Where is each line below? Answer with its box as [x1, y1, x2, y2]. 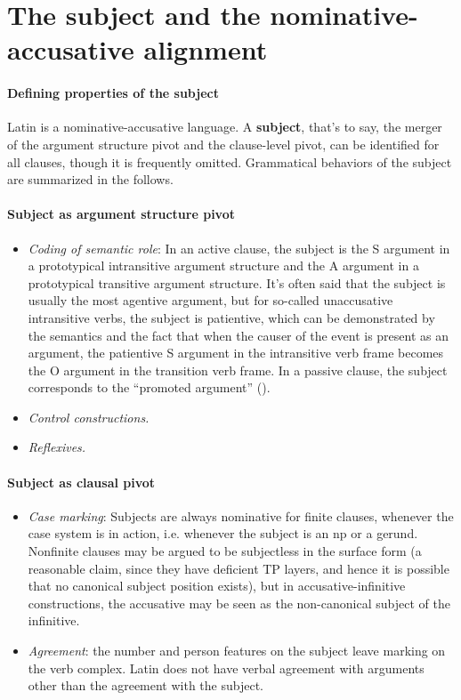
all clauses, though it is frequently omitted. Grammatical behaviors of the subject [7, 152, 452, 171]
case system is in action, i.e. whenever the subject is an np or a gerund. [28, 524, 418, 543]
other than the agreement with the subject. [28, 676, 264, 695]
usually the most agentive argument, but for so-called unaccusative [28, 291, 393, 310]
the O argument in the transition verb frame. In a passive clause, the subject [28, 360, 448, 379]
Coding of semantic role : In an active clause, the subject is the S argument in [28, 238, 450, 257]
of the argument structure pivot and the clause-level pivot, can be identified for [7, 134, 440, 153]
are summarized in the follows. [7, 170, 174, 189]
